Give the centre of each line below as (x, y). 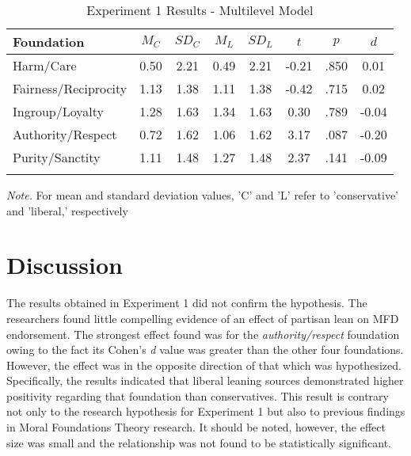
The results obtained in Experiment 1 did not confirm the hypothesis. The (187, 303)
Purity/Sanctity (57, 157)
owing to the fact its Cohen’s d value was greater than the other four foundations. (205, 350)
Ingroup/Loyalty (58, 111)
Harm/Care (45, 65)
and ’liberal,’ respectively (67, 210)
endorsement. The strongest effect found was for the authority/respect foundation (203, 334)
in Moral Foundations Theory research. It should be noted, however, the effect (196, 427)
